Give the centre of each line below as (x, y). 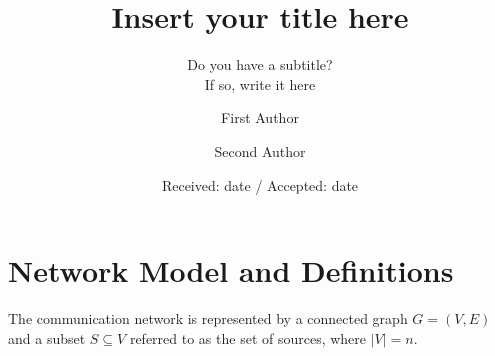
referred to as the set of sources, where (248, 337)
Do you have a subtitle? (260, 64)
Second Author (260, 150)
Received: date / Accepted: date (260, 184)
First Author (260, 117)
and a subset (47, 337)
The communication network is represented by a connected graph (208, 318)
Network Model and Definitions (231, 270)
